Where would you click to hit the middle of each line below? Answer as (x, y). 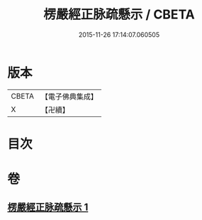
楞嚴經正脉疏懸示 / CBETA (119, 15)
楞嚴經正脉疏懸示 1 (48, 208)
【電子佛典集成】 (69, 97)
